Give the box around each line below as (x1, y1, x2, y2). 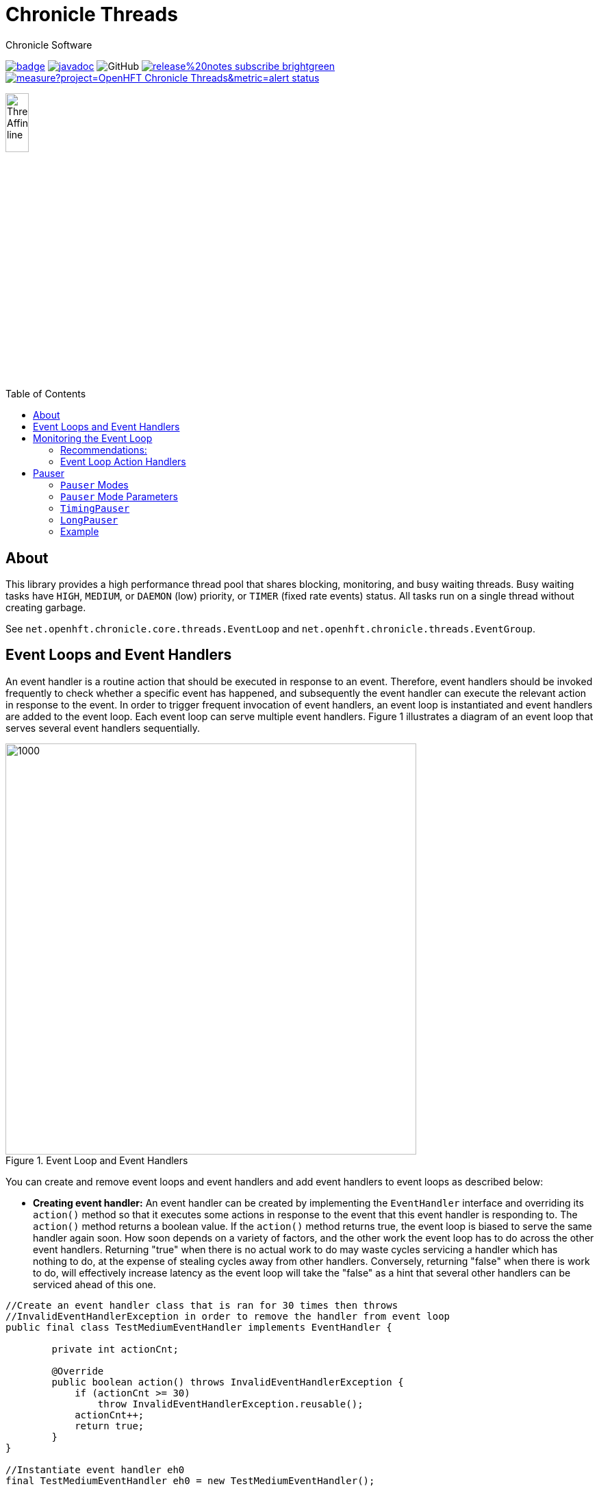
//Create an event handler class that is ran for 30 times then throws (5, 1299, 398, 1311)
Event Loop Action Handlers (60, 456, 186, 468)
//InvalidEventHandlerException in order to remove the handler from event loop (5, 1310, 450, 1322)
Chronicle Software (5, 38, 92, 51)
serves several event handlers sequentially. (5, 722, 200, 734)
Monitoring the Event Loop (33, 432, 153, 445)
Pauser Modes (60, 479, 129, 491)
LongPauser (60, 515, 118, 526)
